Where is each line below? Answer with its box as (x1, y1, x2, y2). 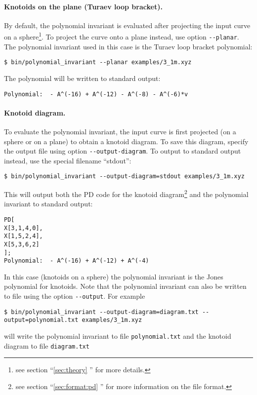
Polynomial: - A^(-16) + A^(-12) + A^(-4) (4, 257, 149, 265)
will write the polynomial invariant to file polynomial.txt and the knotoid (4, 331, 231, 341)
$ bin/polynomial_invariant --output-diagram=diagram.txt (4, 308, 199, 316)
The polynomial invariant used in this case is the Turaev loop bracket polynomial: (4, 41, 253, 51)
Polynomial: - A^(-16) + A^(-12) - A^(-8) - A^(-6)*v (4, 90, 188, 98)
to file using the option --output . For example (4, 291, 145, 301)
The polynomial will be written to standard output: (4, 73, 161, 83)
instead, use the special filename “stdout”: (4, 155, 131, 165)
